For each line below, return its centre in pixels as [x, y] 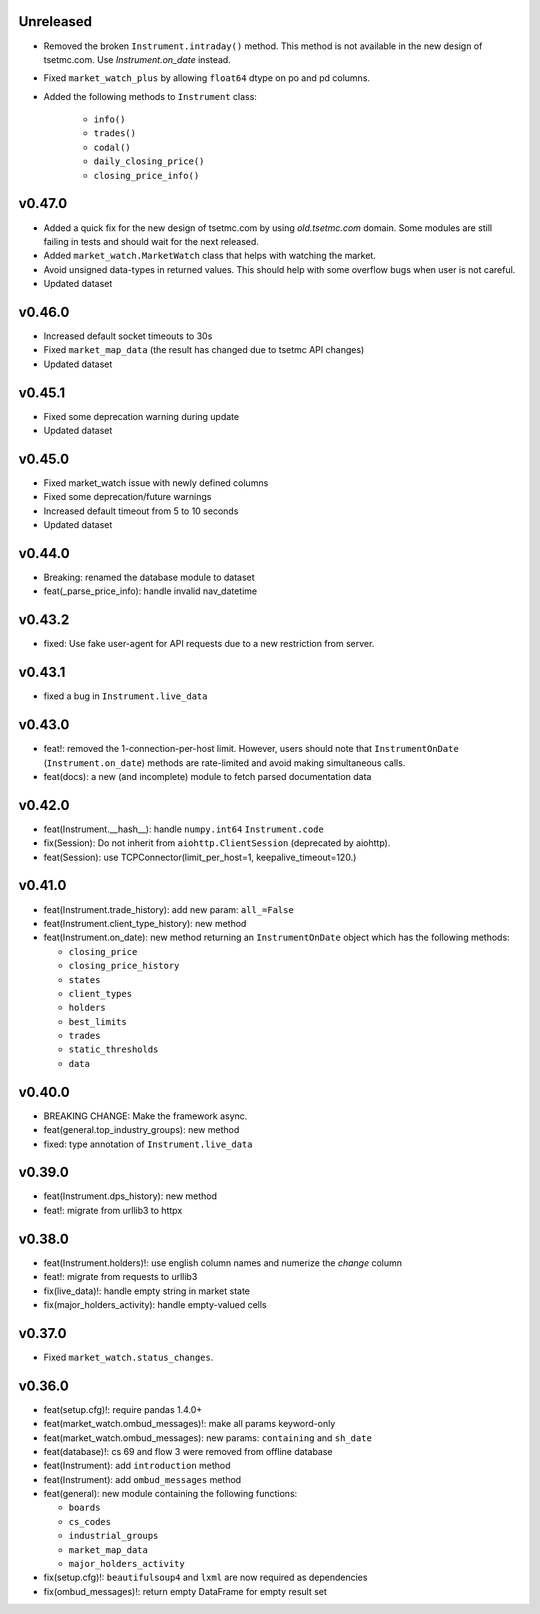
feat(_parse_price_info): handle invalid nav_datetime [150, 591]
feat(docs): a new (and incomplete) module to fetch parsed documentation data [207, 776]
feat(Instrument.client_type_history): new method [145, 923]
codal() [112, 147]
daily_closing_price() [149, 161]
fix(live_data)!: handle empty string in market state [146, 1291]
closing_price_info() [146, 175]
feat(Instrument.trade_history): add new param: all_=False [168, 909]
